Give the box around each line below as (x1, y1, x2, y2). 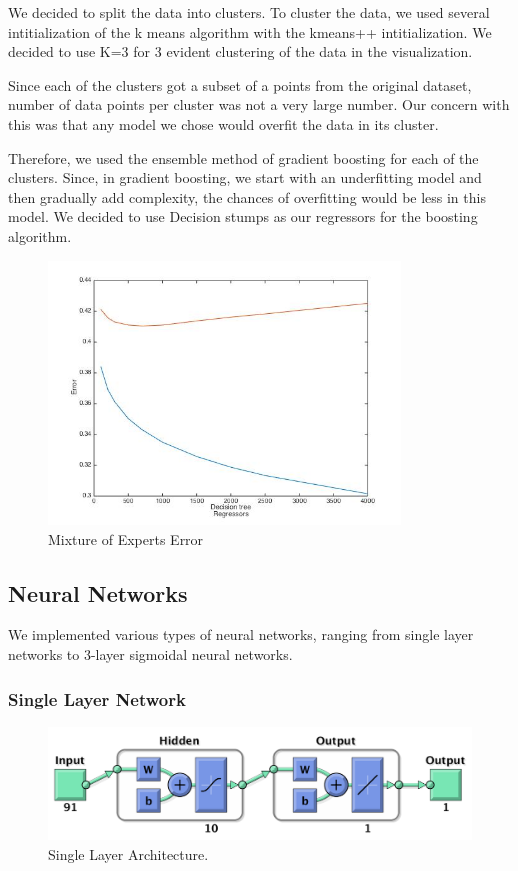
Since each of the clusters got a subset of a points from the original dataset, (8, 74, 472, 95)
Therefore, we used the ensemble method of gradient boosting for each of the (8, 147, 479, 168)
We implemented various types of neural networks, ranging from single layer (8, 624, 474, 645)
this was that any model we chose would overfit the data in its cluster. (8, 113, 439, 134)
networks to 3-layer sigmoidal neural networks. (8, 644, 293, 665)
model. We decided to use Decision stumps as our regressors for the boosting (8, 206, 478, 227)
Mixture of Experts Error (48, 528, 204, 549)
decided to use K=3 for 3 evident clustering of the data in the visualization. (8, 41, 473, 62)
